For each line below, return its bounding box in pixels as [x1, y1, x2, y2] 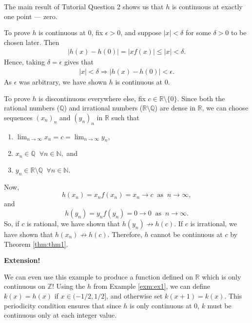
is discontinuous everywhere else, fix [39, 93, 146, 103]
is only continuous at [130, 300, 192, 310]
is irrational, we [190, 218, 237, 228]
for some [185, 27, 211, 38]
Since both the [181, 93, 225, 103]
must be [207, 300, 232, 310]
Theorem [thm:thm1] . [4, 238, 68, 249]
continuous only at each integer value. [4, 310, 117, 320]
